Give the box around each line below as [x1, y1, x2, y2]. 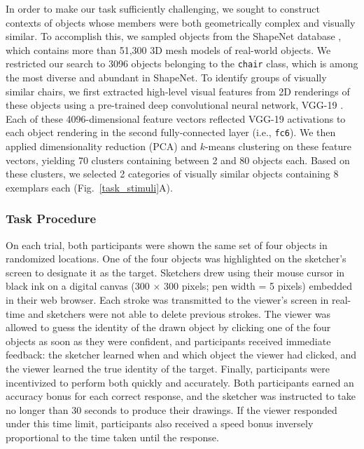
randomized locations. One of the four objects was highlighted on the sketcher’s [6, 251, 346, 266]
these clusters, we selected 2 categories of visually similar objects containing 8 [6, 166, 339, 181]
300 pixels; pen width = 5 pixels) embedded [164, 279, 352, 293]
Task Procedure [6, 210, 97, 227]
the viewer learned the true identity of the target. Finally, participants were [6, 361, 330, 375]
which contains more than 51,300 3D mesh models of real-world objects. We [6, 42, 331, 57]
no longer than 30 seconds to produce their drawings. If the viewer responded [6, 402, 337, 417]
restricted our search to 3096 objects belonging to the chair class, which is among [6, 56, 358, 71]
